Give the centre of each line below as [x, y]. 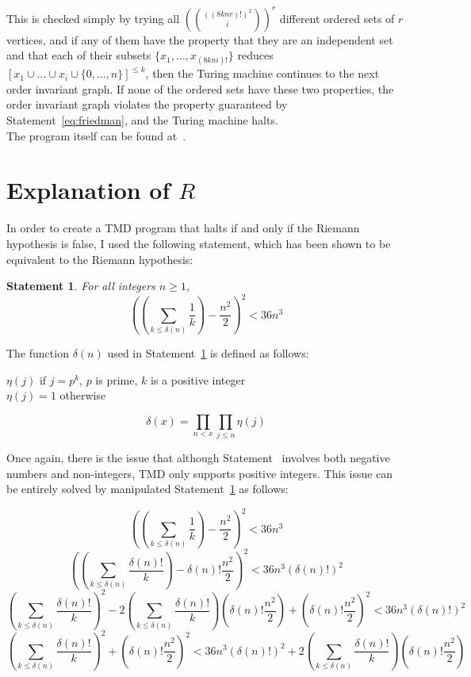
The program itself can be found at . [96, 135]
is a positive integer [198, 379]
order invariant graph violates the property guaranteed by [147, 104]
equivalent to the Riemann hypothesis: [100, 259]
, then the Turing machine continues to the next [262, 73]
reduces [255, 55]
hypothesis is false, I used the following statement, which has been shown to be [199, 243]
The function [38, 353]
